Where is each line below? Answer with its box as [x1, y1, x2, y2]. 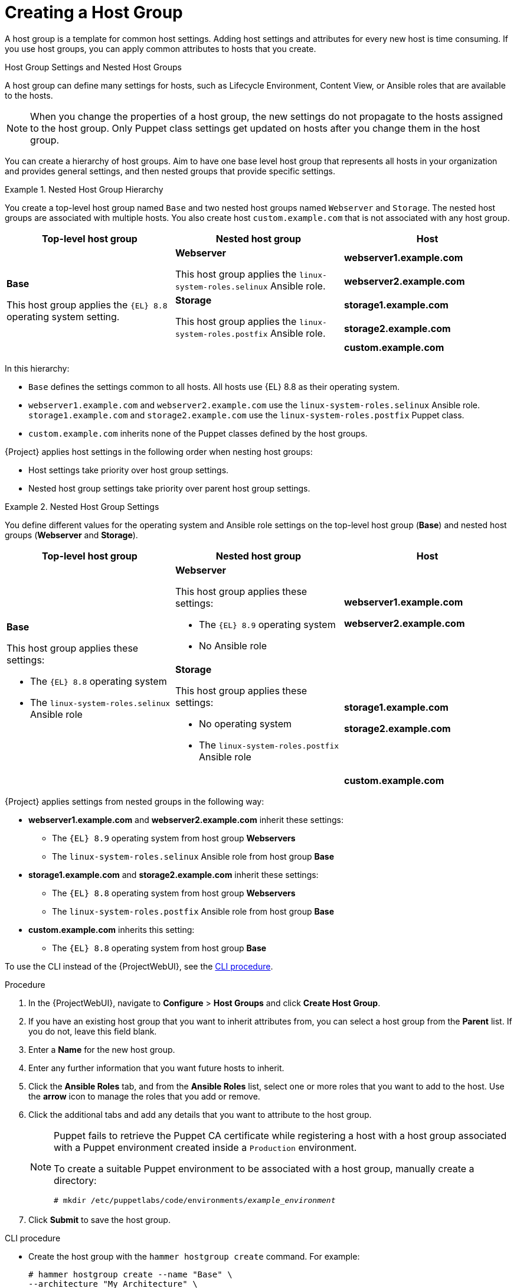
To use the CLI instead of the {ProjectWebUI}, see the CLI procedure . [5, 961, 273, 971]
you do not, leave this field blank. [28, 1026, 157, 1036]
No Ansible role [198, 639, 267, 652]
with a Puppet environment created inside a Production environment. [54, 1141, 357, 1153]
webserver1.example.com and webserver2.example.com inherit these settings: [28, 814, 343, 825]
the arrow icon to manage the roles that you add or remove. [28, 1091, 260, 1101]
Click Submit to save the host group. [28, 1214, 171, 1225]
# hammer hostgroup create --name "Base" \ [28, 1269, 233, 1279]
